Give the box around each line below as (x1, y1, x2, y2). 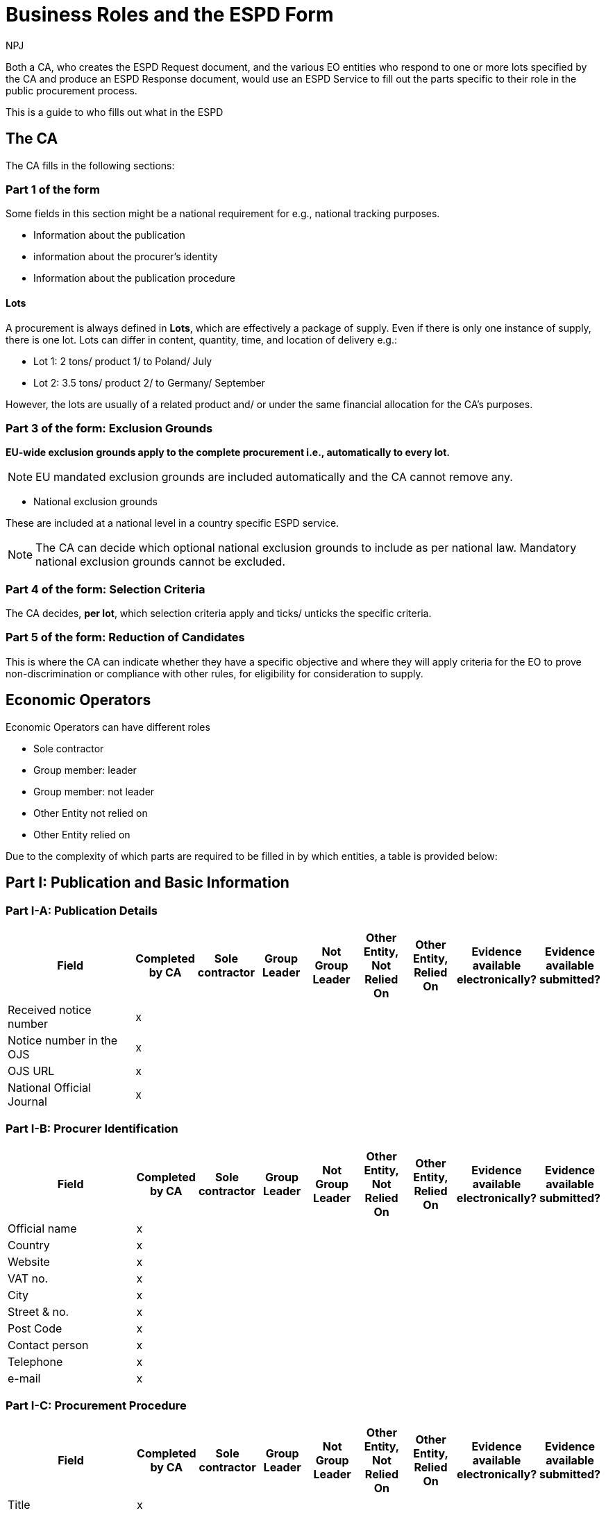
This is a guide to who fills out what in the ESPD (6, 105, 224, 118)
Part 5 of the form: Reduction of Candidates (6, 630, 245, 645)
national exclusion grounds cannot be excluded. (35, 555, 286, 569)
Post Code (8, 1321, 62, 1335)
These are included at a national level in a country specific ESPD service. (6, 517, 339, 530)
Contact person (8, 1337, 89, 1352)
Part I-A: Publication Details (6, 903, 158, 918)
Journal (8, 1094, 47, 1108)
